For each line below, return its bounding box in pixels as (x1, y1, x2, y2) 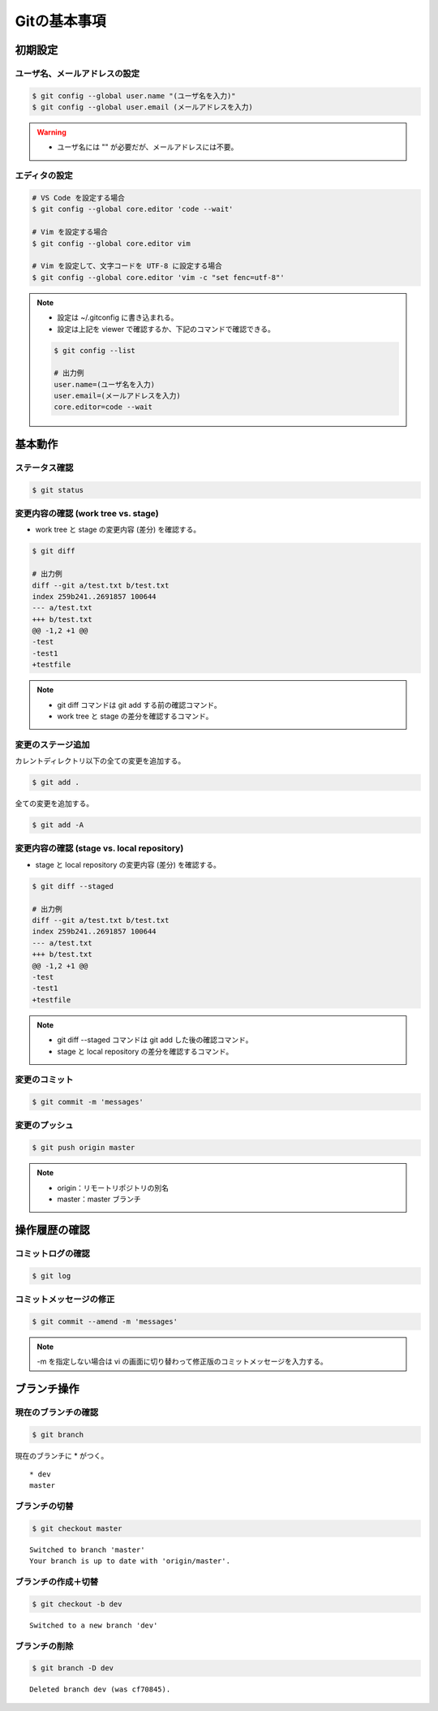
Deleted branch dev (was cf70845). (29, 1685, 171, 1694)
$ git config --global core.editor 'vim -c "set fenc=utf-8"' (32, 273, 285, 282)
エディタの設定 (15, 170, 73, 182)
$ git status (32, 485, 84, 494)
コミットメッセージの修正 (15, 1293, 115, 1304)
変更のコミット (15, 1074, 74, 1085)
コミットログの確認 (15, 1248, 91, 1259)
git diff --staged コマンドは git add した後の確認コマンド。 (57, 1035, 253, 1045)
